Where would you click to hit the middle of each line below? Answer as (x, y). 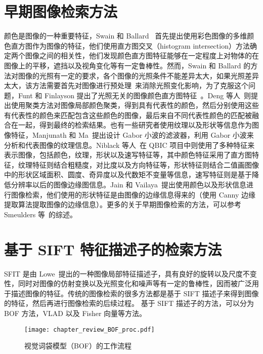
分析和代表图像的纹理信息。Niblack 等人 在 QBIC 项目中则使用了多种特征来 (129, 145)
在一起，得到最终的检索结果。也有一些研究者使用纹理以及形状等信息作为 (131, 125)
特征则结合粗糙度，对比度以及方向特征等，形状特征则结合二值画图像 (145, 164)
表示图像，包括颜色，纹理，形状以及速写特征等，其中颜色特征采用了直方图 (128, 155)
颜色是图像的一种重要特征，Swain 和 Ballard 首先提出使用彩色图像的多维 (126, 36)
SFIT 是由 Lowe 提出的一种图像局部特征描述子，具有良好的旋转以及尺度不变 (130, 273)
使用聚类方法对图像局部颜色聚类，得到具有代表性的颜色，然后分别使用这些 (135, 105)
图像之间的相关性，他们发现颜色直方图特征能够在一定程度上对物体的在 (142, 55)
